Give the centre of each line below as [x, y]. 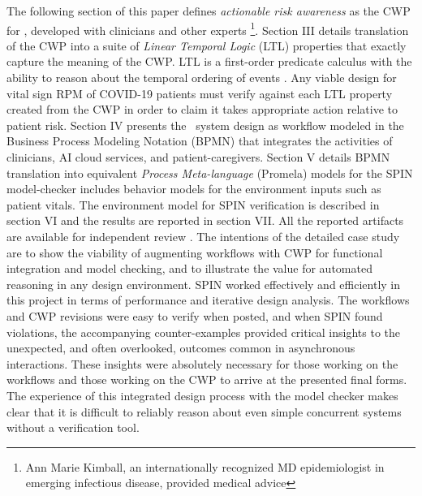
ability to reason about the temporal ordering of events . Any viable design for [202, 78]
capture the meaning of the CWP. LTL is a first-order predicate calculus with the [209, 61]
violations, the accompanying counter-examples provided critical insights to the [203, 332]
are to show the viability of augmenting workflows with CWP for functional [195, 252]
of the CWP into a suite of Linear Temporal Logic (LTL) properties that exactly [207, 45]
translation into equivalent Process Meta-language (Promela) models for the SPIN [210, 173]
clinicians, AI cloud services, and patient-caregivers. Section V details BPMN [198, 157]
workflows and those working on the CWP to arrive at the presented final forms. [207, 380]
